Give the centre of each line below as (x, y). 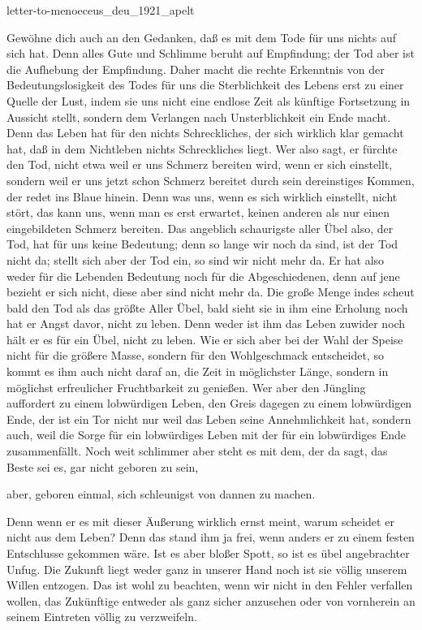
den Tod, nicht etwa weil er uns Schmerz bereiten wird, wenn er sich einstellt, (200, 164)
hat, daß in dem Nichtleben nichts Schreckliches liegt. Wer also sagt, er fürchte (202, 148)
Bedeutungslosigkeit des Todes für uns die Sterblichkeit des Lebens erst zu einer (205, 85)
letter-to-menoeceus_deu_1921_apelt (101, 10)
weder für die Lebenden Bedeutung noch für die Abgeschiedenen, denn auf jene (203, 276)
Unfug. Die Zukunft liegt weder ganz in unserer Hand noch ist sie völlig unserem (207, 569)
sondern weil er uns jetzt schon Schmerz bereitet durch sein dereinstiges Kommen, (211, 180)
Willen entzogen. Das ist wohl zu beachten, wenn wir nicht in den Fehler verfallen (210, 585)
